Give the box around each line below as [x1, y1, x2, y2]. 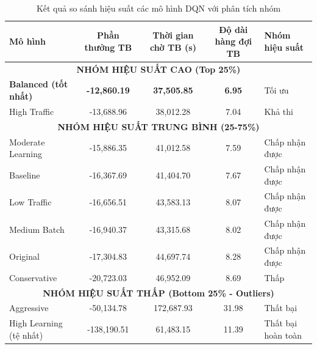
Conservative [9, 271, 57, 284]
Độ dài [219, 23, 248, 35]
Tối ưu [264, 84, 289, 97]
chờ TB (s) [149, 40, 196, 53]
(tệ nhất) [9, 328, 43, 341]
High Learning [9, 317, 63, 329]
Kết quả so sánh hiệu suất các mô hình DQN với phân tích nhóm [36, 2, 281, 14]
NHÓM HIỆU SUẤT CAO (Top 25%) [76, 62, 241, 75]
